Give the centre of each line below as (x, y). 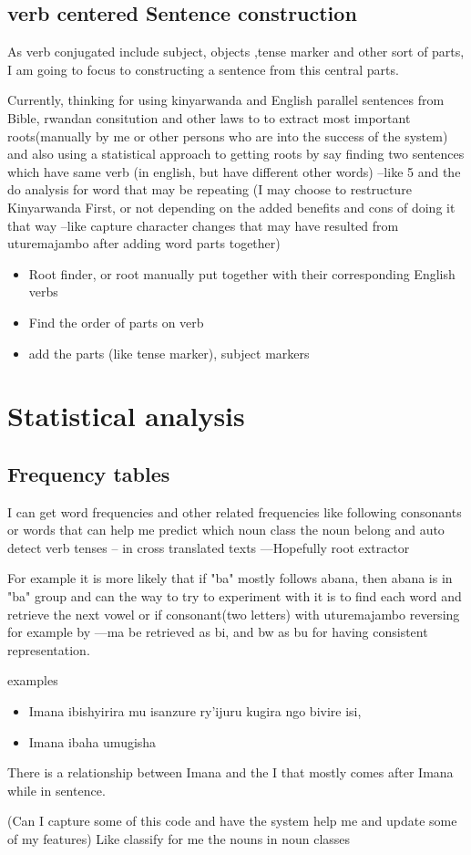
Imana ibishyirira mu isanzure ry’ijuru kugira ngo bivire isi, (195, 711)
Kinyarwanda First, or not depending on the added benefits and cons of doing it (231, 207)
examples (33, 680)
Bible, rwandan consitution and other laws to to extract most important (209, 117)
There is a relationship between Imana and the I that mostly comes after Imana (230, 772)
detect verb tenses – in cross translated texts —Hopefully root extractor (209, 547)
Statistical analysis (126, 416)
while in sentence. (56, 790)
